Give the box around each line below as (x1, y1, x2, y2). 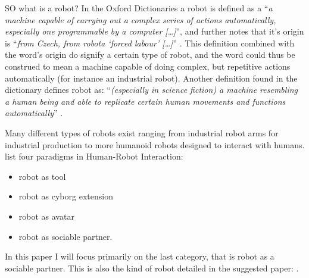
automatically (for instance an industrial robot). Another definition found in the (5, 71, 298, 84)
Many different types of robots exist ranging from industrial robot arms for (5, 126, 279, 139)
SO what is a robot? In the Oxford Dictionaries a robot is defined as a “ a (5, 2, 273, 14)
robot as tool (18, 170, 66, 182)
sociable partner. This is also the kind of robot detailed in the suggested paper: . (5, 261, 299, 274)
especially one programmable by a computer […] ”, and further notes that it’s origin (5, 25, 304, 38)
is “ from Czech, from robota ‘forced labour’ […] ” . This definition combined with (5, 36, 295, 49)
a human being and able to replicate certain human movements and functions (5, 95, 286, 107)
